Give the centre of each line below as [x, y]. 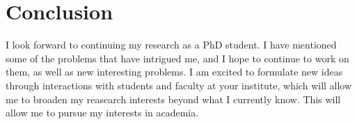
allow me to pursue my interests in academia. [102, 113]
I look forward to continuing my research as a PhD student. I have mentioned [171, 45]
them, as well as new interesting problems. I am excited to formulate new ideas [174, 72]
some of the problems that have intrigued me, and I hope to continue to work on [177, 58]
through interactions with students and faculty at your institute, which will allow [179, 85]
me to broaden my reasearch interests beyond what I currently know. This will [173, 99]
